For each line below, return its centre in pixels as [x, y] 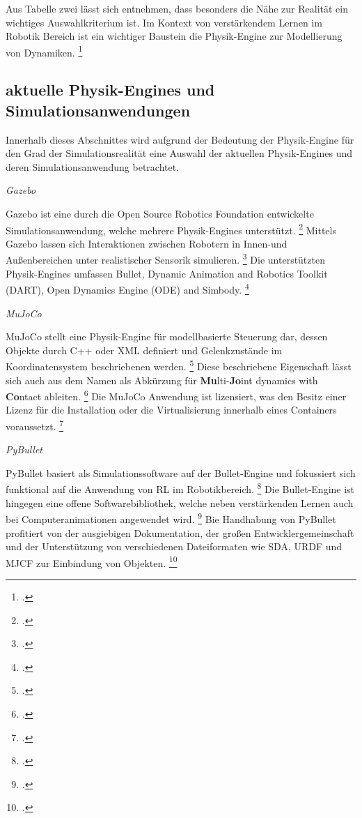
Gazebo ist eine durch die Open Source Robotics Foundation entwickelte [160, 213]
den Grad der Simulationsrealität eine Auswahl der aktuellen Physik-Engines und [179, 153]
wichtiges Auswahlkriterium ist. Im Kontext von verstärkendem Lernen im [164, 22]
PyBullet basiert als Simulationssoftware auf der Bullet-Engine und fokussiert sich [181, 472]
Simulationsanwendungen [98, 110]
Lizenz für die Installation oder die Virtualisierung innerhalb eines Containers [171, 410]
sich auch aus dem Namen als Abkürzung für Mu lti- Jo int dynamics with [162, 380]
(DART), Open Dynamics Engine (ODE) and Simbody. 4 [127, 288]
